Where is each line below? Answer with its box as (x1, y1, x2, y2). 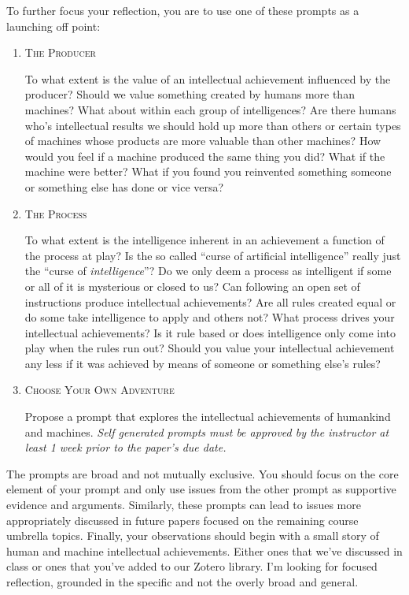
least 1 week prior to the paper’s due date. (24, 439, 227, 456)
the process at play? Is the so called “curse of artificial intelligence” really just (24, 247, 401, 263)
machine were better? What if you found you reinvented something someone (24, 163, 392, 180)
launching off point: (6, 17, 101, 34)
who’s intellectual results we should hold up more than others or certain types (24, 117, 401, 133)
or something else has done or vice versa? (24, 178, 224, 195)
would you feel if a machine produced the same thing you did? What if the (24, 147, 385, 164)
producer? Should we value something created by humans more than (24, 86, 355, 102)
